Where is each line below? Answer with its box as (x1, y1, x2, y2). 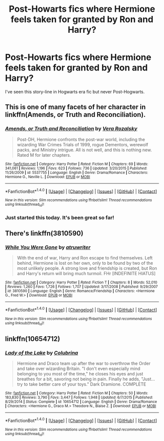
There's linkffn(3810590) (5, 229, 84, 237)
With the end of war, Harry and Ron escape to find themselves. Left (17, 255, 153, 261)
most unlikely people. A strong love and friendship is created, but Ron (17, 265, 157, 271)
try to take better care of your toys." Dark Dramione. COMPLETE (17, 381, 146, 387)
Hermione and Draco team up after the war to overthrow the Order (17, 360, 151, 366)
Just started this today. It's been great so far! (5, 214, 115, 221)
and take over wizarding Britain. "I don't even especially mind (17, 366, 141, 371)
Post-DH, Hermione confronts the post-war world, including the (17, 136, 145, 142)
